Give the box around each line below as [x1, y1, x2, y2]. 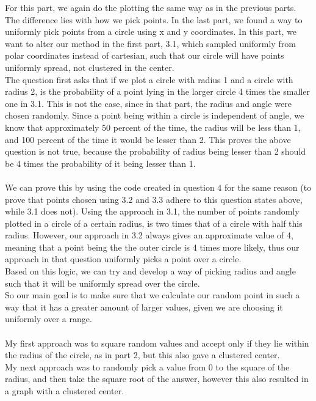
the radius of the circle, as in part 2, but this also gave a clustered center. [5, 348, 280, 361]
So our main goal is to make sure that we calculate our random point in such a [5, 289, 300, 301]
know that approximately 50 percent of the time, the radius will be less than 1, [5, 120, 301, 133]
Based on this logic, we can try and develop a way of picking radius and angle [5, 265, 296, 278]
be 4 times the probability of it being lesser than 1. [5, 156, 196, 169]
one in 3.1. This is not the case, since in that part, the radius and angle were [5, 97, 292, 109]
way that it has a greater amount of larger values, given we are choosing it [5, 300, 283, 313]
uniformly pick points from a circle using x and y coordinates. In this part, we [5, 25, 297, 38]
